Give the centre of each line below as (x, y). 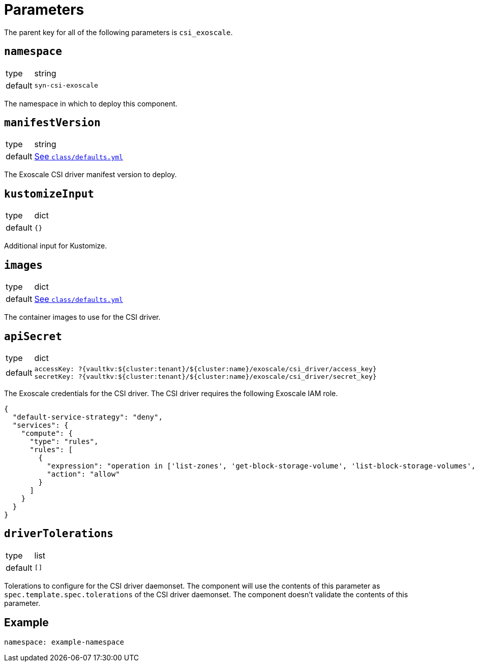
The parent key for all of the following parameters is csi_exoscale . (118, 32)
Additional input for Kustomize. (56, 246)
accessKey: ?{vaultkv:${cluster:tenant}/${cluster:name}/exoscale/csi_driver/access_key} (205, 369)
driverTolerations (59, 534)
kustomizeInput (49, 194)
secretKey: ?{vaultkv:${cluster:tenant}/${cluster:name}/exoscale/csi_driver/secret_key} (205, 376)
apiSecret (33, 336)
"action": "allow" (83, 474)
